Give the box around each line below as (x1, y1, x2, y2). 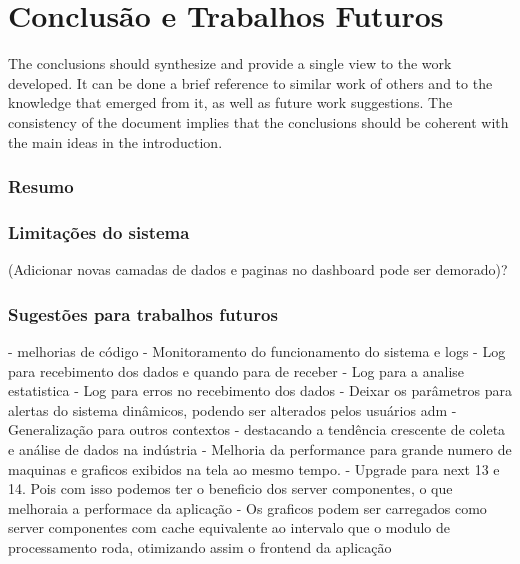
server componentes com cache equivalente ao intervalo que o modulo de (8, 517, 450, 538)
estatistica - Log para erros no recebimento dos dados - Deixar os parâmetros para (8, 380, 513, 401)
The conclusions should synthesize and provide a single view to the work (8, 53, 452, 74)
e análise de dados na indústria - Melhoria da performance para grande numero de (8, 438, 512, 459)
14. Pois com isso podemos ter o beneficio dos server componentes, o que (8, 478, 453, 499)
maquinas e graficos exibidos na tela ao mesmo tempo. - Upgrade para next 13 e (8, 458, 500, 479)
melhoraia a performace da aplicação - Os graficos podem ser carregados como (8, 497, 487, 518)
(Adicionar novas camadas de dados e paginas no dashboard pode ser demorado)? (8, 259, 508, 280)
